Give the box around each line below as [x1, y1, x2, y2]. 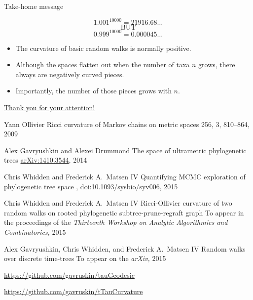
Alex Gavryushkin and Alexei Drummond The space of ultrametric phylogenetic [4, 145, 247, 155]
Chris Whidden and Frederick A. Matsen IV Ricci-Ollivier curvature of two [4, 198, 232, 208]
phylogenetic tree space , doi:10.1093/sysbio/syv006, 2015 [4, 181, 178, 191]
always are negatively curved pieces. [15, 69, 124, 79]
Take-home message [4, 1, 64, 11]
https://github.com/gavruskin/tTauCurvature [4, 286, 143, 297]
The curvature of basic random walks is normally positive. [15, 43, 191, 53]
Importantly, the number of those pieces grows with [15, 86, 172, 96]
